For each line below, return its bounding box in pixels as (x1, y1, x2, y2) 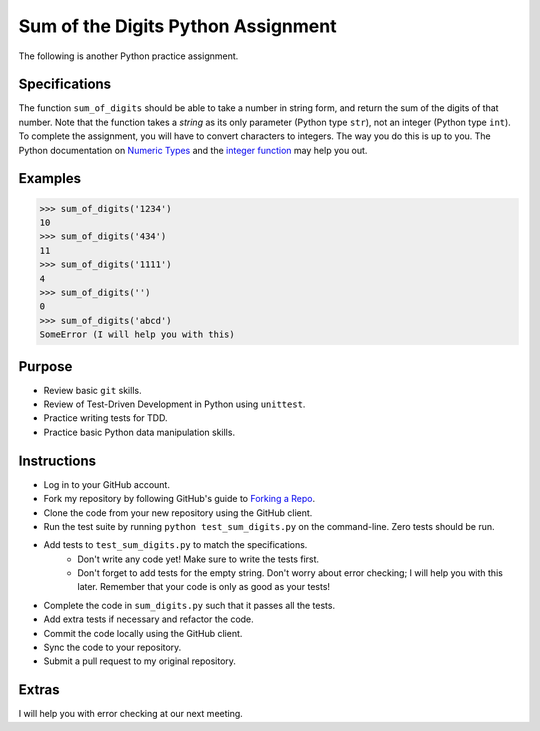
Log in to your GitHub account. (43, 478, 170, 490)
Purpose (18, 358, 73, 375)
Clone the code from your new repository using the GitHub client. (43, 506, 313, 519)
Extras (18, 681, 60, 699)
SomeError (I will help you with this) (39, 329, 235, 340)
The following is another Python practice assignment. (18, 50, 239, 62)
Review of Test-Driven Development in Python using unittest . (43, 398, 306, 410)
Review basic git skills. (43, 384, 142, 396)
